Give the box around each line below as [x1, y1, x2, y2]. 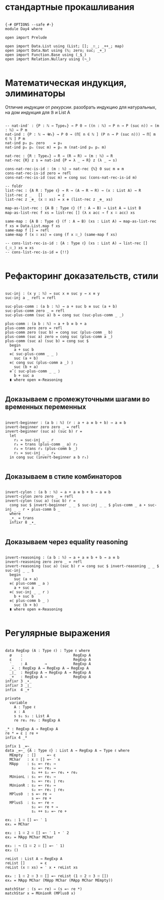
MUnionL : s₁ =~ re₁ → [9, 774, 56, 780]
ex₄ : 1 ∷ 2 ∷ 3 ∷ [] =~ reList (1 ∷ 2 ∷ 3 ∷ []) [5, 874, 109, 879]
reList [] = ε [5, 861, 48, 866]
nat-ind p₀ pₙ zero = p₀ [5, 140, 63, 146]
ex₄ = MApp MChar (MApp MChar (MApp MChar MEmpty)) [5, 878, 113, 883]
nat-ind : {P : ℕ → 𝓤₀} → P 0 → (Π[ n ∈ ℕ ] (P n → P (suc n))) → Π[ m [5, 132, 156, 137]
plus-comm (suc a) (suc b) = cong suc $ [5, 338, 89, 343]
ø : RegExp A [9, 653, 91, 658]
